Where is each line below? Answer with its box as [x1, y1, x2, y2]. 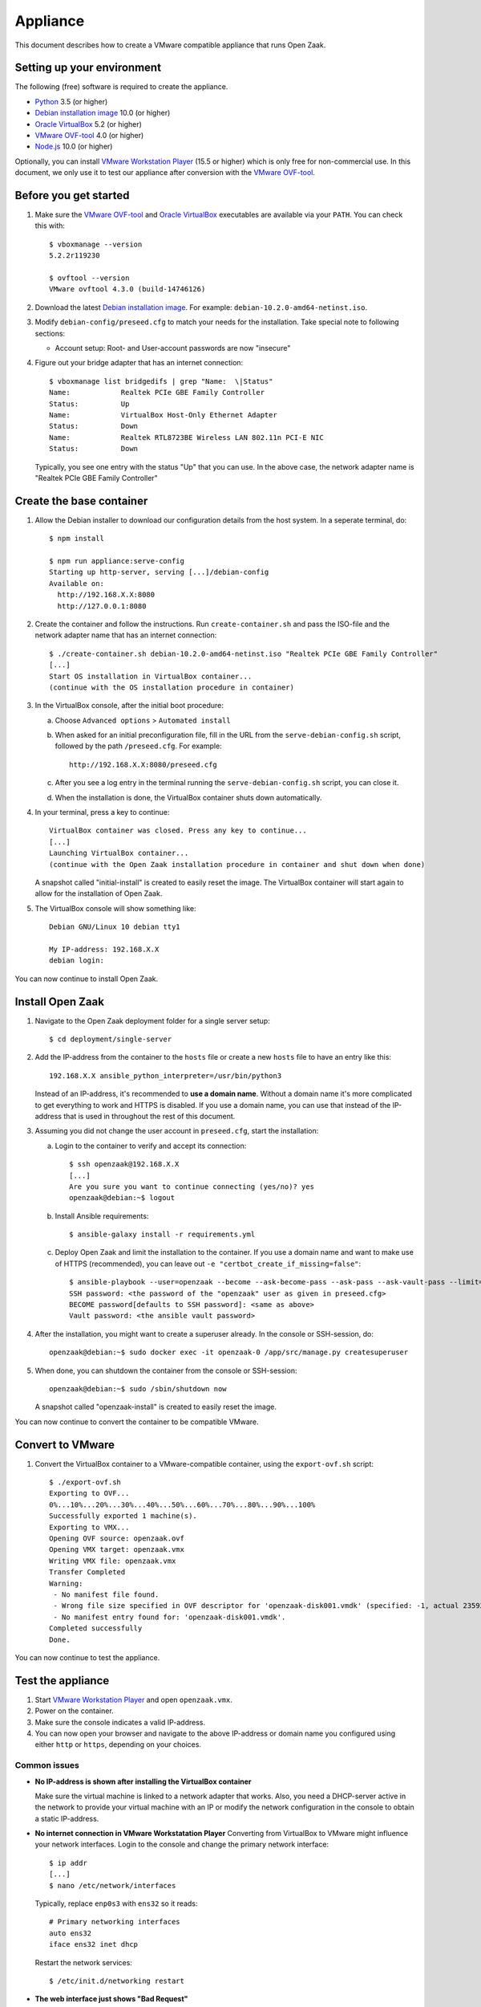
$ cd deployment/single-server [49, 1035, 172, 1044]
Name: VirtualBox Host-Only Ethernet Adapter [49, 410, 278, 419]
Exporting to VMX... [49, 1522, 130, 1532]
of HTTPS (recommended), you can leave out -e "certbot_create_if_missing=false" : [55, 1259, 362, 1268]
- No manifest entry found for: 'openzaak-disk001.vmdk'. [53, 1612, 286, 1622]
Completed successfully [49, 1624, 143, 1633]
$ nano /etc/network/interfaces [49, 1881, 176, 1890]
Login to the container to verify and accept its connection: [55, 1141, 247, 1150]
